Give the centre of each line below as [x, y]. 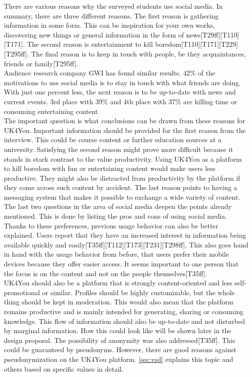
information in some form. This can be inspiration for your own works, [109, 25]
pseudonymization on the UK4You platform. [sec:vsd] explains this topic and [119, 359]
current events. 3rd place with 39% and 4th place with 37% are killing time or [121, 101]
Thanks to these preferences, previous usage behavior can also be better [111, 225]
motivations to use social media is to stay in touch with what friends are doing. [122, 82]
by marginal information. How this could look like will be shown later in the [118, 330]
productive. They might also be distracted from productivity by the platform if [122, 178]
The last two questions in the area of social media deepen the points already [118, 206]
